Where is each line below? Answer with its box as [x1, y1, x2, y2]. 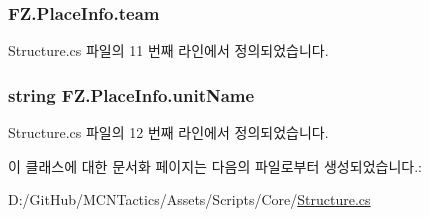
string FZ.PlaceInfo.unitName [8, 82, 255, 107]
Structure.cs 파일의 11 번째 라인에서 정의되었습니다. [8, 40, 329, 61]
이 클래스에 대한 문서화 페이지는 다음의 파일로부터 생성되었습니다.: [8, 155, 422, 176]
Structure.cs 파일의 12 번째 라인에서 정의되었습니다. [8, 122, 329, 143]
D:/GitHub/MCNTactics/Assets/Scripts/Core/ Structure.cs [8, 189, 371, 210]
